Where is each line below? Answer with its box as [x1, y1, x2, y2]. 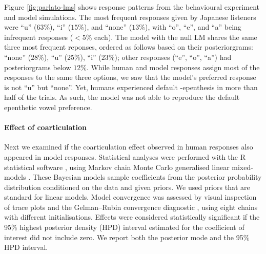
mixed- [232, 161, 253, 172]
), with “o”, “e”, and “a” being [145, 22, 241, 32]
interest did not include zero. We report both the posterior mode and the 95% [4, 231, 250, 242]
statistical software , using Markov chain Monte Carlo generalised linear [4, 161, 230, 172]
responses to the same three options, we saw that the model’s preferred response [4, 72, 256, 82]
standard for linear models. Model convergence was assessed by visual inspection [4, 192, 257, 202]
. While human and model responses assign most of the [86, 61, 260, 72]
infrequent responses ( [4, 31, 73, 42]
